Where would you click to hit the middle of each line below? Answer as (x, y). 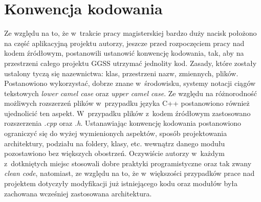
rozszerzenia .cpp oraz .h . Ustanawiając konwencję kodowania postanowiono (123, 123)
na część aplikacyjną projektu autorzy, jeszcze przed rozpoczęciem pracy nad (124, 43)
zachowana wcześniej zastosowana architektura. (78, 193)
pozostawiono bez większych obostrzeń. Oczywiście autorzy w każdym (114, 153)
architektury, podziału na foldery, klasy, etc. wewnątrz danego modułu (115, 143)
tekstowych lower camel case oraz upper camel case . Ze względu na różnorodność (130, 93)
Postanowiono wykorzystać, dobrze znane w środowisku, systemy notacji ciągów (130, 83)
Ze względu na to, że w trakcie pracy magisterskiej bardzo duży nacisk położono (130, 33)
